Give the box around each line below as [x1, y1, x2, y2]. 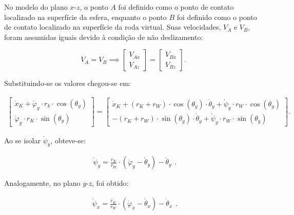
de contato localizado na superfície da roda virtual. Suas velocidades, [4, 21, 221, 32]
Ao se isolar [4, 135, 41, 145]
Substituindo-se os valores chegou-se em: [4, 78, 131, 89]
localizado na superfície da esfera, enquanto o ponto [4, 11, 167, 22]
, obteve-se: [50, 135, 86, 145]
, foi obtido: [92, 178, 129, 188]
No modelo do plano [4, 2, 68, 12]
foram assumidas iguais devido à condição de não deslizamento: [4, 31, 203, 42]
